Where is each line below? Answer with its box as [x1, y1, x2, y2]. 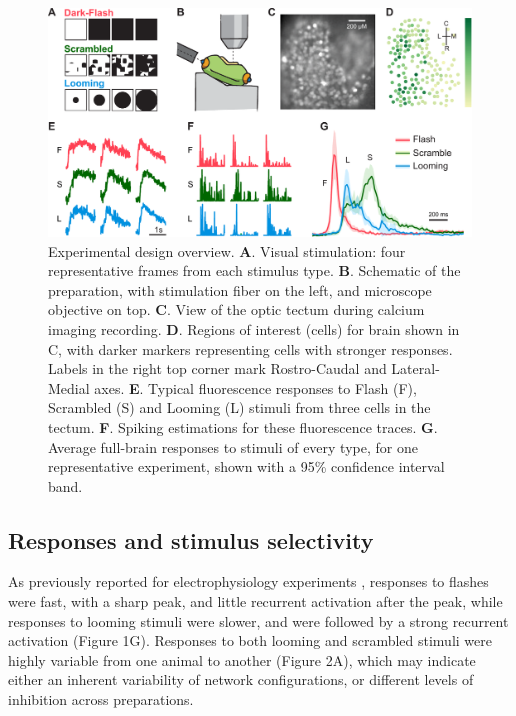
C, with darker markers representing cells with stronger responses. [48, 338, 453, 359]
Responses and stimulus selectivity [8, 524, 374, 555]
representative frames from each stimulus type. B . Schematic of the [48, 260, 461, 281]
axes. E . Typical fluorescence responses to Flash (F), [94, 377, 417, 398]
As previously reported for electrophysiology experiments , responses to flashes [8, 571, 489, 592]
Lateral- [391, 358, 440, 379]
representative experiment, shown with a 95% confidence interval [48, 456, 445, 477]
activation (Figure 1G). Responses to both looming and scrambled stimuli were [8, 630, 492, 651]
